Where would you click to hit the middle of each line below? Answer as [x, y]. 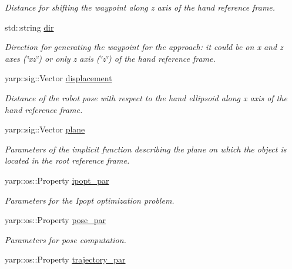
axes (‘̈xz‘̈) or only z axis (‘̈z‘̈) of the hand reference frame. [110, 58]
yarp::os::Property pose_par [56, 220]
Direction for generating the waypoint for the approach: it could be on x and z [144, 47]
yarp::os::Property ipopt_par [57, 180]
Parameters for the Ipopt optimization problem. [90, 200]
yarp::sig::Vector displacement [58, 78]
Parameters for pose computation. [66, 239]
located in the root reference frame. [67, 160]
